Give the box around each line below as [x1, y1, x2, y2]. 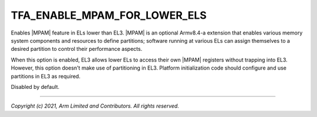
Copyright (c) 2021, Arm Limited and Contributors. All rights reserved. [11, 102, 179, 109]
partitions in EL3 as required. [11, 73, 80, 80]
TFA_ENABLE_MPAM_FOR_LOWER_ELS [11, 9, 207, 22]
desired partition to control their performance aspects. [11, 46, 143, 53]
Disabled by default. [11, 83, 60, 90]
